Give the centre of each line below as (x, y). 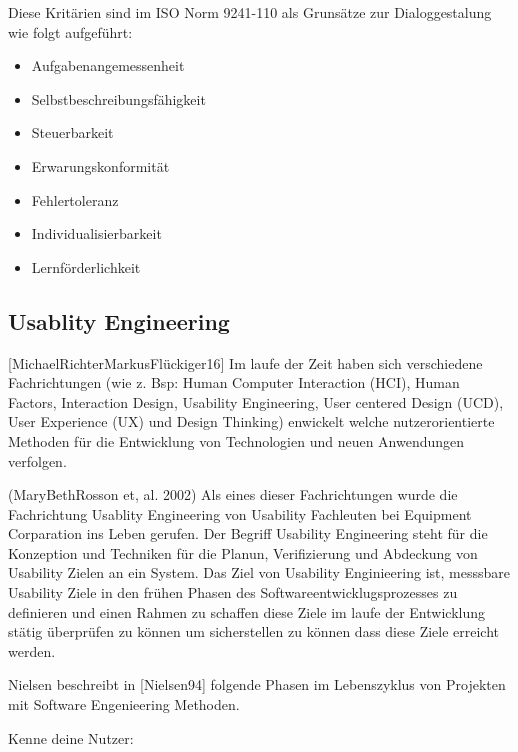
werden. (32, 650)
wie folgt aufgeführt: (70, 31)
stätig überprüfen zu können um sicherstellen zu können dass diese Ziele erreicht (254, 631)
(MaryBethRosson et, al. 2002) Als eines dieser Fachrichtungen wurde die (233, 494)
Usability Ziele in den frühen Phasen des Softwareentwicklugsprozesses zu (233, 592)
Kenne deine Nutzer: (71, 737)
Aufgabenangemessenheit (108, 65)
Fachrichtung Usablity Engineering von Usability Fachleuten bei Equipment (240, 513)
